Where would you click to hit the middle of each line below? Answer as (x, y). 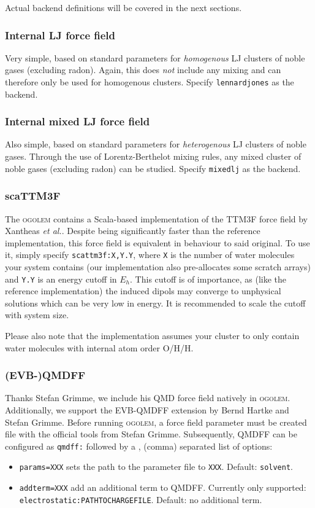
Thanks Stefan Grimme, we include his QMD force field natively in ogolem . (148, 398)
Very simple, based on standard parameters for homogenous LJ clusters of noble (155, 57)
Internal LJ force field (60, 35)
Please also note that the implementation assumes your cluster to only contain (152, 335)
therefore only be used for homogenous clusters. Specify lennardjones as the (150, 82)
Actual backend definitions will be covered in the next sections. (123, 7)
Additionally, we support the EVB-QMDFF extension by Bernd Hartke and (147, 410)
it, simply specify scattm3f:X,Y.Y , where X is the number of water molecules (150, 255)
